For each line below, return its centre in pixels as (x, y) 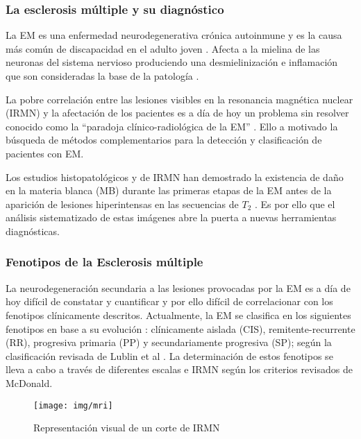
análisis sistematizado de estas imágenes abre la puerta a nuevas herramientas (171, 217)
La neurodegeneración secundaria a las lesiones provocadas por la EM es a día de (178, 287)
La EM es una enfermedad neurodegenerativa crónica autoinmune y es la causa (174, 35)
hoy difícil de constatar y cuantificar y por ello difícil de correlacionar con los (169, 301)
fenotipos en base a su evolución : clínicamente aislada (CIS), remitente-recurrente (180, 328)
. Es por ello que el (295, 204)
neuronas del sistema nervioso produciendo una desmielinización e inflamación (172, 62)
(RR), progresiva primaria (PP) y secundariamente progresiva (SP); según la (169, 342)
